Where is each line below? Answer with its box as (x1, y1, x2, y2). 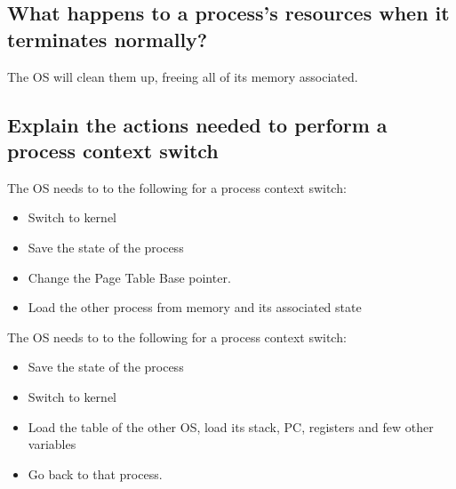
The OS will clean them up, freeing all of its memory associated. (7, 67, 358, 85)
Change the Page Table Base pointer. (28, 268, 231, 286)
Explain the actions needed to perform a (7, 110, 388, 138)
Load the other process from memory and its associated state (28, 298, 362, 317)
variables (28, 435, 76, 453)
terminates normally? (7, 25, 208, 52)
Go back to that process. (28, 464, 163, 483)
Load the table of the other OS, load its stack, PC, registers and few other (28, 417, 434, 436)
